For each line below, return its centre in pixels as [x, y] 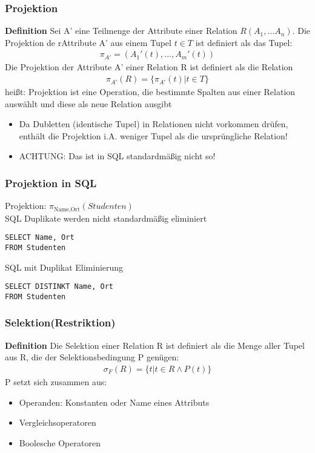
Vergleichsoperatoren [58, 422]
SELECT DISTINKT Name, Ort [59, 287]
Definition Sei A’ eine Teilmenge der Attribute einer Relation [121, 31]
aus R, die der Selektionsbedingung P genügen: [92, 357]
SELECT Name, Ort [40, 238]
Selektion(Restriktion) [60, 322]
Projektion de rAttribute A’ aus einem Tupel [88, 42]
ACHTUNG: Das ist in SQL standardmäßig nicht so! [117, 156]
